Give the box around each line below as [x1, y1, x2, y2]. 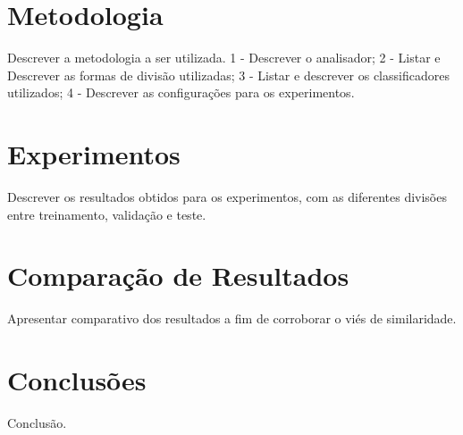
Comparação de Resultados [7, 257, 349, 294]
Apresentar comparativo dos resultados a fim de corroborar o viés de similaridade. [7, 309, 457, 328]
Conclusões [7, 362, 147, 398]
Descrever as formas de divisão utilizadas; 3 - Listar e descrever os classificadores [7, 65, 450, 84]
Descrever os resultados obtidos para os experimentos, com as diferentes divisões [7, 188, 447, 206]
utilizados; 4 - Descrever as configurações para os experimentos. [7, 83, 355, 102]
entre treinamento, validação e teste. [7, 205, 206, 223]
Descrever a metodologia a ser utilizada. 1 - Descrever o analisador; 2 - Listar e [7, 48, 441, 67]
